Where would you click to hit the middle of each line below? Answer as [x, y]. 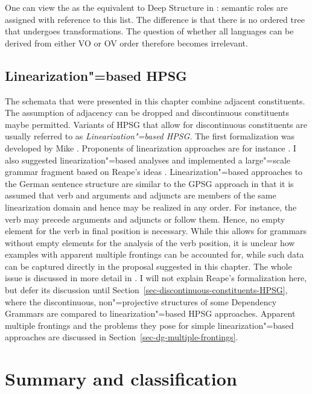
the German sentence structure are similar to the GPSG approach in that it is [149, 183]
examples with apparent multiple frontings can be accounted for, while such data [154, 254]
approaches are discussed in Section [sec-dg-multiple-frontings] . [122, 337]
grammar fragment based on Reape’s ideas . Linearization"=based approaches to [154, 172]
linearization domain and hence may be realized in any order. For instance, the [151, 207]
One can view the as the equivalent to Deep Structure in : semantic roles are [146, 7]
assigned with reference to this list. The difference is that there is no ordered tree [155, 19]
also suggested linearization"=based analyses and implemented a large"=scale [148, 160]
